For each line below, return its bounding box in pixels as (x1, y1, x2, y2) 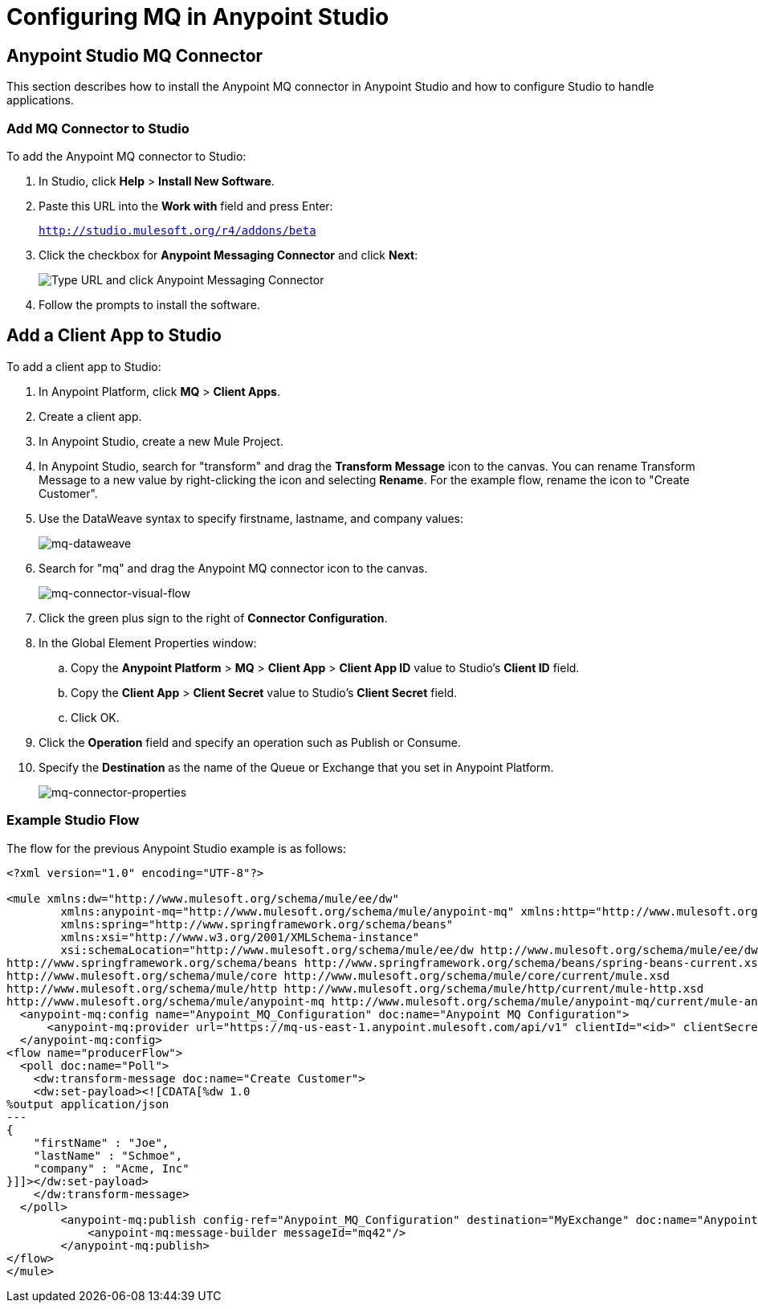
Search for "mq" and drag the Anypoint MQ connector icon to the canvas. (39, 561, 428, 575)
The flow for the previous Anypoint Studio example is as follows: (6, 841, 347, 855)
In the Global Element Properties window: (39, 635, 257, 650)
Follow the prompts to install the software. (39, 297, 260, 312)
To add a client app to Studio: (6, 359, 161, 373)
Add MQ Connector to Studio (6, 120, 189, 137)
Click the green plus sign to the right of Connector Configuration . (39, 610, 388, 625)
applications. (6, 93, 74, 108)
